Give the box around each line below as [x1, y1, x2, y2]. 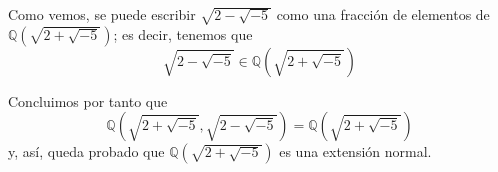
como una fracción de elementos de [276, 4, 490, 24]
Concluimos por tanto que [8, 90, 168, 111]
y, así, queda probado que [8, 141, 165, 162]
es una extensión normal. [279, 141, 432, 162]
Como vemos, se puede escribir [8, 4, 196, 24]
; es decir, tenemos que [113, 23, 253, 44]
